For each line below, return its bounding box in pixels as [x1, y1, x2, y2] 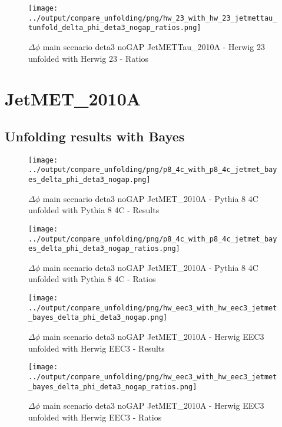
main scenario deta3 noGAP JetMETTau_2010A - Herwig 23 [42, 40, 265, 52]
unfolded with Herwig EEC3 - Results [28, 342, 165, 354]
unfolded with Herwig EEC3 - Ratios [28, 411, 162, 423]
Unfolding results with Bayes [5, 127, 185, 145]
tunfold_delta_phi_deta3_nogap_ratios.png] [28, 24, 201, 32]
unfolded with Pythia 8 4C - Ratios [28, 273, 156, 285]
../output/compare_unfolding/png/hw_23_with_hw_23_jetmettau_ [28, 14, 277, 22]
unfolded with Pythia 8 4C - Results [28, 204, 160, 216]
